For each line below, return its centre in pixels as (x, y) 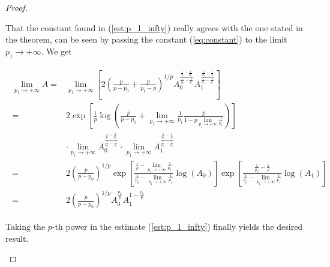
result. (17, 238)
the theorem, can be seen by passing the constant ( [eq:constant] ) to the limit (146, 39)
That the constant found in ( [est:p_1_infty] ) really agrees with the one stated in (154, 27)
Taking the (25, 226)
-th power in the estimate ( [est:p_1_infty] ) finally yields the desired (177, 226)
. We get (56, 51)
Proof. (16, 7)
